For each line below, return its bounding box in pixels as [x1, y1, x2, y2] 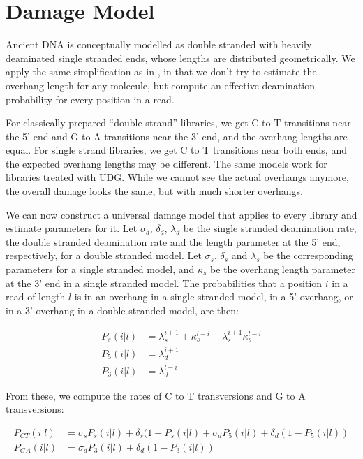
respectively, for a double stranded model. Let [6, 248, 202, 263]
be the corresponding [263, 248, 353, 263]
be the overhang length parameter [210, 262, 355, 277]
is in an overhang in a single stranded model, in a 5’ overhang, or [74, 289, 353, 304]
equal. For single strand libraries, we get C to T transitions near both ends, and [6, 143, 347, 157]
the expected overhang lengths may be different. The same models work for [6, 156, 327, 170]
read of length [6, 289, 66, 304]
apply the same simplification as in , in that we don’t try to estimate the [6, 64, 317, 79]
